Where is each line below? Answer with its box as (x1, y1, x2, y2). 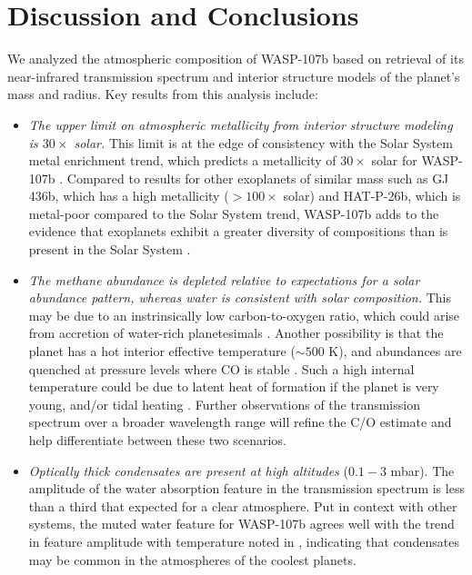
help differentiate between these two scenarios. (28, 431, 286, 449)
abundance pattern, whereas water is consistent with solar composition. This (28, 288, 451, 307)
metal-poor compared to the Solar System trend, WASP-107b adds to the (28, 203, 439, 223)
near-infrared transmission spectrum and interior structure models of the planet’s (7, 66, 460, 85)
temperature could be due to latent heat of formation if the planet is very (28, 377, 439, 396)
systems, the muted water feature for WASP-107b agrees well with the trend (28, 514, 455, 533)
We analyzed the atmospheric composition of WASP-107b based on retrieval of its (7, 49, 464, 68)
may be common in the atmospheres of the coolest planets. (28, 550, 357, 569)
